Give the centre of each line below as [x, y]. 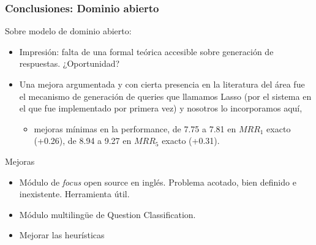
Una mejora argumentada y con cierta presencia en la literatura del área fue [162, 84]
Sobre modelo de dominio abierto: [68, 31]
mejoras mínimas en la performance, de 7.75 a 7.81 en [135, 128]
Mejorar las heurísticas [62, 235]
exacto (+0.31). [191, 141]
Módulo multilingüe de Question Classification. [107, 214]
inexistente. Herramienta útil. [74, 194]
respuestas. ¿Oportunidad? [70, 63]
